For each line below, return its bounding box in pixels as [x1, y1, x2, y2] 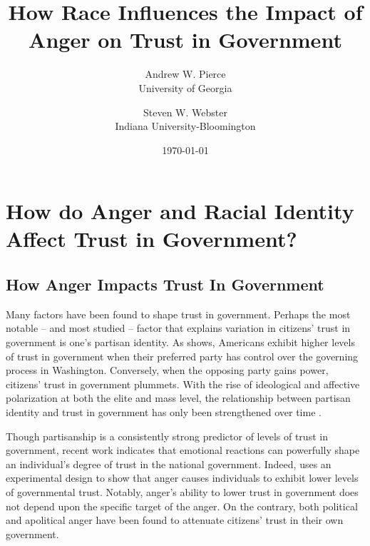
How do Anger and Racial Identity [6, 196, 354, 226]
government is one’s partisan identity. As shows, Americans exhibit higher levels [6, 335, 355, 350]
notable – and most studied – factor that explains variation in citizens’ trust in [6, 320, 351, 335]
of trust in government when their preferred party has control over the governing [6, 348, 359, 363]
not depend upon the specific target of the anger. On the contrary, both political [6, 498, 358, 513]
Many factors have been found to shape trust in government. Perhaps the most [6, 306, 351, 321]
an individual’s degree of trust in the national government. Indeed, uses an [6, 456, 332, 471]
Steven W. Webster [143, 104, 227, 119]
